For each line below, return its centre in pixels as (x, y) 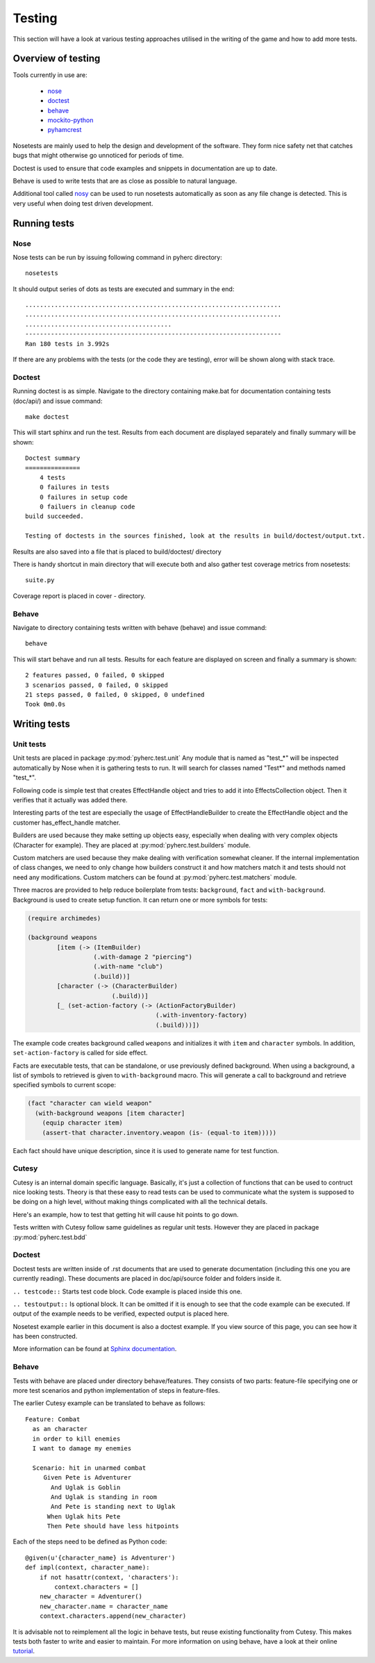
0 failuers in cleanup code (87, 507)
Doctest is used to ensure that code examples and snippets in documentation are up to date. (145, 168)
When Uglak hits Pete (84, 1516)
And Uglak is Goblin (86, 1487)
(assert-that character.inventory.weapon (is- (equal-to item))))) (159, 1133)
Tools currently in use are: (50, 75)
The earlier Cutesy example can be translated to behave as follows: (109, 1403)
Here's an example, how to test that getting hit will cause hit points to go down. (126, 1214)
